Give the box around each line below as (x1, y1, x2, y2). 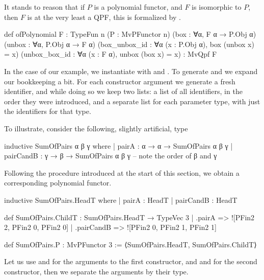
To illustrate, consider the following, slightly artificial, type (4, 123, 188, 133)
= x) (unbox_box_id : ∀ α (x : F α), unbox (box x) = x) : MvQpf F (4, 49, 217, 59)
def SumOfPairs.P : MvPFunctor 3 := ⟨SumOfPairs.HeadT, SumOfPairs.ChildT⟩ (4, 239, 257, 249)
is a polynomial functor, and (94, 2, 182, 12)
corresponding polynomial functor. (4, 177, 112, 188)
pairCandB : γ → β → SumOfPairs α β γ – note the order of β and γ (4, 150, 217, 161)
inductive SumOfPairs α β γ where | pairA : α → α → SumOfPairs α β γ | (4, 140, 233, 151)
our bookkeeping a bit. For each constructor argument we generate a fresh (4, 76, 235, 86)
